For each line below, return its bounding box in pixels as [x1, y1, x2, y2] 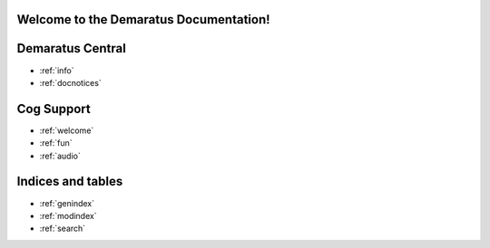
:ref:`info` [39, 64, 74, 76]
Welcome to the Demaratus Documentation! [16, 12, 271, 27]
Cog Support [16, 100, 91, 117]
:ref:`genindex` [39, 197, 95, 208]
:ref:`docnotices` [39, 77, 102, 88]
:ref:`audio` [39, 150, 81, 161]
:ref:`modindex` [39, 210, 97, 221]
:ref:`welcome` [39, 125, 94, 136]
